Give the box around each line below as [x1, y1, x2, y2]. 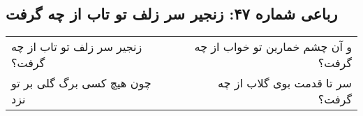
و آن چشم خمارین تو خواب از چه [194, 38, 352, 55]
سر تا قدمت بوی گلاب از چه [218, 75, 352, 92]
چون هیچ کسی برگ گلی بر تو [11, 75, 151, 92]
